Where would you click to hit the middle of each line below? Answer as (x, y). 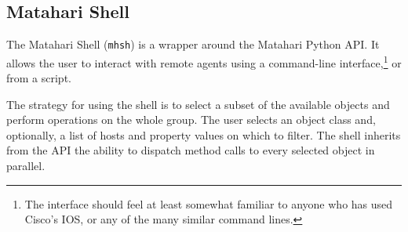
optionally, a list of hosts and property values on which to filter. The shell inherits (204, 134)
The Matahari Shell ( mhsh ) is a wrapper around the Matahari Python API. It (193, 44)
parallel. (26, 166)
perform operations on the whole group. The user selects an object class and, (191, 120)
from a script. (39, 78)
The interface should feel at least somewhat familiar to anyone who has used (209, 203)
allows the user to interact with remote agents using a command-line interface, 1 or (204, 61)
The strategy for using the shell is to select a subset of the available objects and (198, 104)
